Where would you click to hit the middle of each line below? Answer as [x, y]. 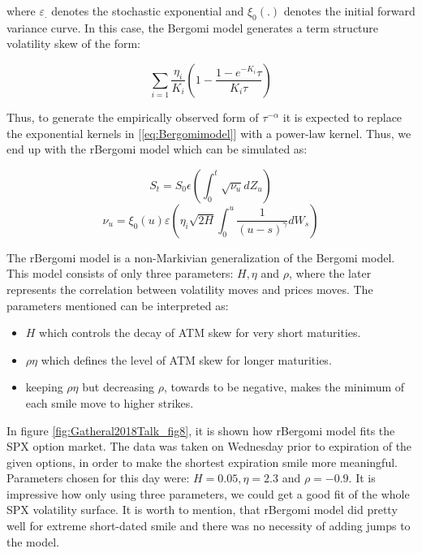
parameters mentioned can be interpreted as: [118, 305]
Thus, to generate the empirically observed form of [133, 117]
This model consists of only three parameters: [120, 273]
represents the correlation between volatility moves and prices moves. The [190, 289]
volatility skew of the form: [74, 43]
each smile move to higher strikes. [110, 402]
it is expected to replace [342, 117]
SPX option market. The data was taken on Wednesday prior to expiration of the [209, 446]
